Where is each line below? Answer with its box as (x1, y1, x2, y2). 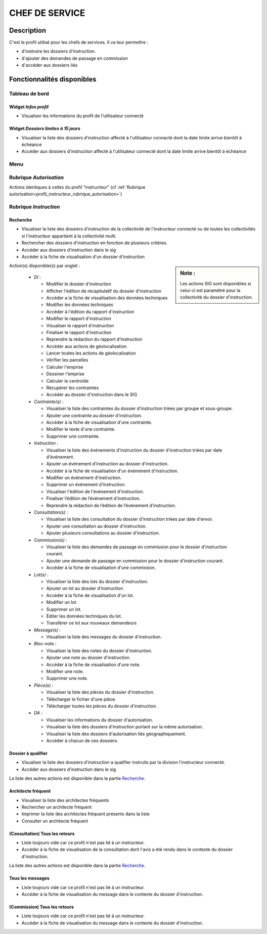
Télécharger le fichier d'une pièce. (46, 696, 116, 702)
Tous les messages (9, 875, 49, 881)
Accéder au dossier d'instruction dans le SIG (46, 392, 137, 398)
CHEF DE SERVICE (9, 7, 86, 18)
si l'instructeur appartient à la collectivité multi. (21, 233, 117, 239)
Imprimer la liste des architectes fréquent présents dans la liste (21, 811, 150, 817)
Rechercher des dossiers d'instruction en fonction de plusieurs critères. (21, 240, 168, 246)
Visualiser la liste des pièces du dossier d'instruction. (46, 689, 155, 695)
